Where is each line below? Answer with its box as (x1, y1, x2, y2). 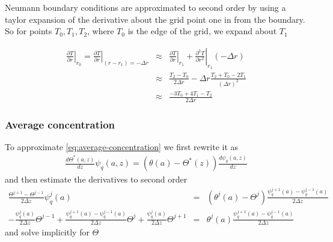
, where (87, 25, 114, 37)
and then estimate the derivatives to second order (5, 173, 188, 186)
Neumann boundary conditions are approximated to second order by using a (5, 1, 286, 13)
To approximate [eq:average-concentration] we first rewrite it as (5, 141, 239, 153)
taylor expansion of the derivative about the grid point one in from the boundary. (5, 13, 305, 25)
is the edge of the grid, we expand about (127, 25, 277, 37)
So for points (5, 25, 52, 37)
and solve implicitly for (5, 226, 90, 238)
